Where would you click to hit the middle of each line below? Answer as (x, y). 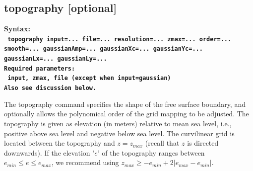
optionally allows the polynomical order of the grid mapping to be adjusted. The (126, 114)
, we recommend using (85, 162)
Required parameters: (40, 68)
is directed (203, 143)
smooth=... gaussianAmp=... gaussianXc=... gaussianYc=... (103, 49)
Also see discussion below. (50, 88)
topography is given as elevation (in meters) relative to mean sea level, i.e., (118, 123)
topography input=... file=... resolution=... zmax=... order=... (120, 39)
